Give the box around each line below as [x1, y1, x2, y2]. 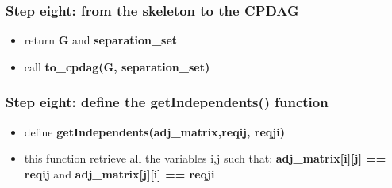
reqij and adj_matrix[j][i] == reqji [24, 165, 215, 182]
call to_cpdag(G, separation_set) [24, 58, 210, 75]
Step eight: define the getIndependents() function [6, 92, 329, 112]
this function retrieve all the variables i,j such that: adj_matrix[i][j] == [24, 150, 386, 167]
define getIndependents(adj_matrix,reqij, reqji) [24, 123, 286, 140]
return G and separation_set [24, 32, 178, 48]
